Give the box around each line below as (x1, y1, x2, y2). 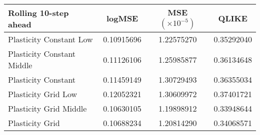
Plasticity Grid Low (8, 88, 77, 100)
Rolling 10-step (8, 6, 69, 18)
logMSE (106, 12, 138, 24)
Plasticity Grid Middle (8, 103, 87, 114)
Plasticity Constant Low (8, 33, 93, 45)
